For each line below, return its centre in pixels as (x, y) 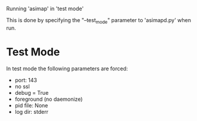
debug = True (32, 92)
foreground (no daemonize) (49, 99)
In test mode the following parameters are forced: (67, 69)
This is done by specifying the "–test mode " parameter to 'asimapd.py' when (98, 21)
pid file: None (31, 105)
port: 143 (26, 80)
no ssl (22, 86)
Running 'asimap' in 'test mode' (45, 9)
